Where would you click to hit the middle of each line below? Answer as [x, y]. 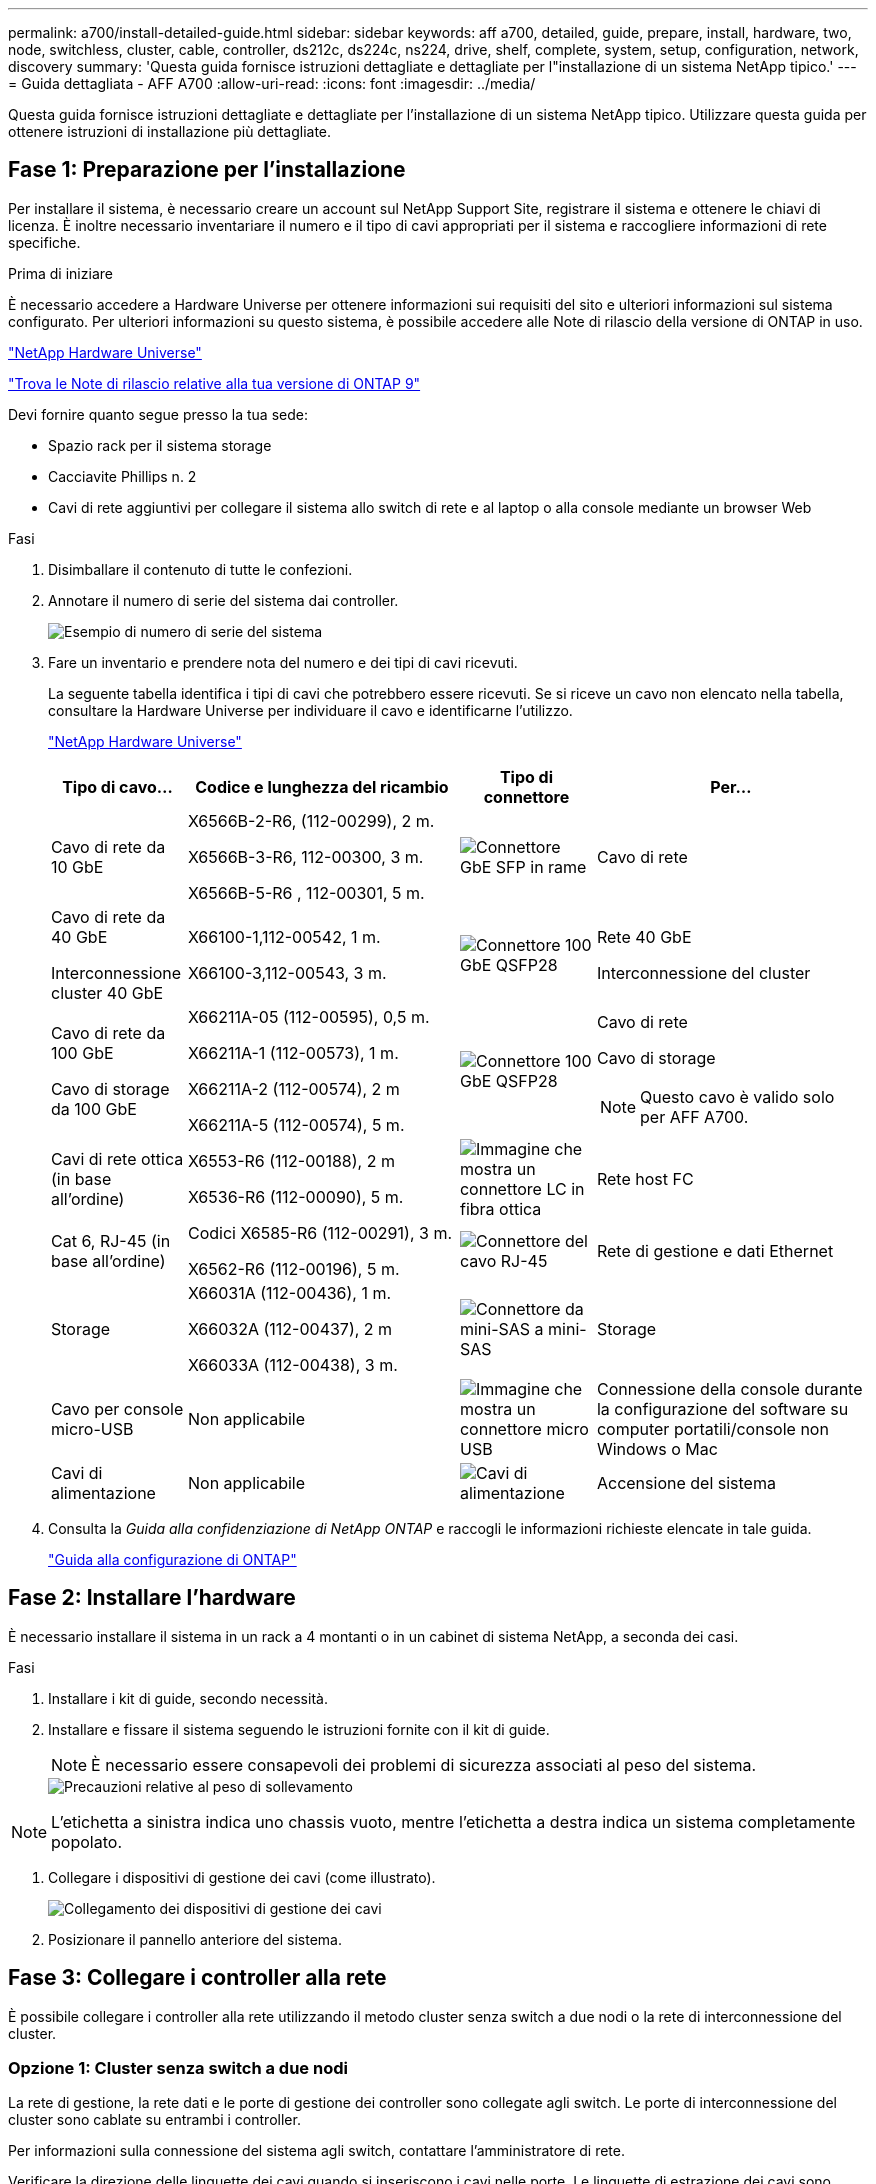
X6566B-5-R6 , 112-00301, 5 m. [306, 892]
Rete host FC [645, 1178]
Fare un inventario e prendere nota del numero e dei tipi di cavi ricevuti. [283, 662]
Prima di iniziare [60, 273]
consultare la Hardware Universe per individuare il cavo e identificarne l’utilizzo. [310, 710]
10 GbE [77, 866]
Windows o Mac [657, 1448]
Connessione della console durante [729, 1388]
